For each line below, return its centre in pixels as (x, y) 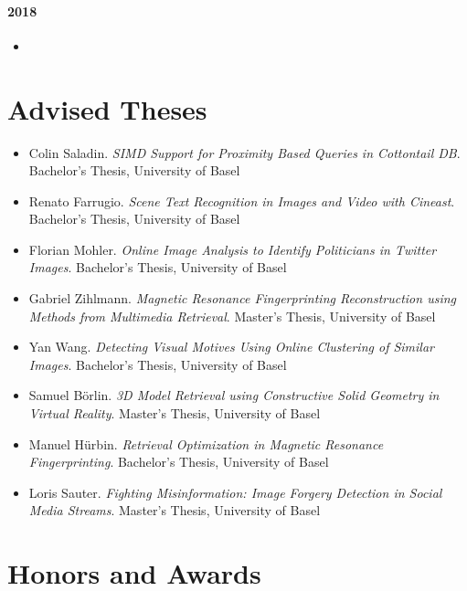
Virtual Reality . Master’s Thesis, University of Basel (175, 413)
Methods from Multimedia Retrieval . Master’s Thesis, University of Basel (232, 316)
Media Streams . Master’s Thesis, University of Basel (175, 510)
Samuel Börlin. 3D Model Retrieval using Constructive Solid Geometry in (234, 395)
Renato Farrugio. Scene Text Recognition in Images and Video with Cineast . (242, 201)
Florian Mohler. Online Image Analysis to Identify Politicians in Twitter (233, 249)
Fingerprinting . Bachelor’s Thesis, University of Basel (179, 462)
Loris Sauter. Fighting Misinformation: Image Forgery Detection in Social (235, 492)
